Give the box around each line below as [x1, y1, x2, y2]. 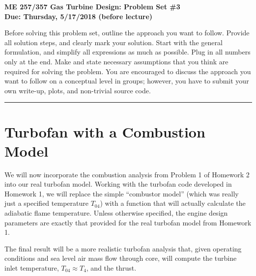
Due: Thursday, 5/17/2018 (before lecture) [4, 11, 153, 21]
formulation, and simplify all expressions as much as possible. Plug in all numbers [4, 47, 251, 57]
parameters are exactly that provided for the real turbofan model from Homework [4, 217, 252, 227]
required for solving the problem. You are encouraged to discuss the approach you [4, 66, 251, 76]
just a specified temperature [4, 198, 88, 208]
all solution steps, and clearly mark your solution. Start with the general [4, 37, 223, 47]
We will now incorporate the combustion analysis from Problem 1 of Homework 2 [4, 169, 250, 179]
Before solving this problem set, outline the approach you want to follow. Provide [4, 28, 250, 38]
